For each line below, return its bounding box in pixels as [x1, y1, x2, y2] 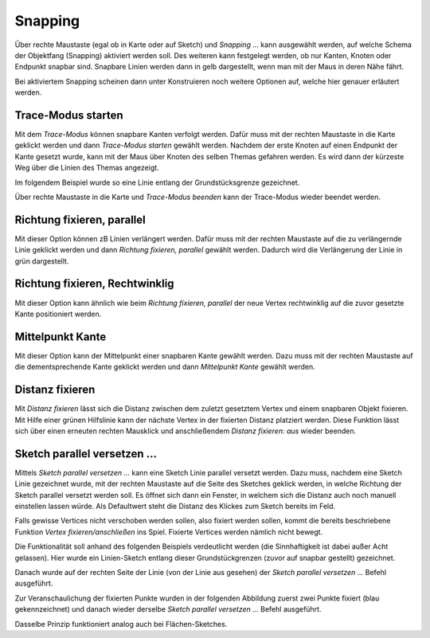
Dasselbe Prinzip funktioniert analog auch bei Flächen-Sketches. [14, 619, 228, 628]
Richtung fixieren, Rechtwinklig [14, 277, 174, 291]
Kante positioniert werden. [14, 309, 102, 319]
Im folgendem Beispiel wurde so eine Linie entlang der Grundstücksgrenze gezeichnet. [14, 178, 300, 187]
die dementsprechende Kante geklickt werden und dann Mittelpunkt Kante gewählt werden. [14, 362, 316, 372]
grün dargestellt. [14, 256, 69, 266]
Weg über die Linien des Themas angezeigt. [14, 163, 159, 173]
